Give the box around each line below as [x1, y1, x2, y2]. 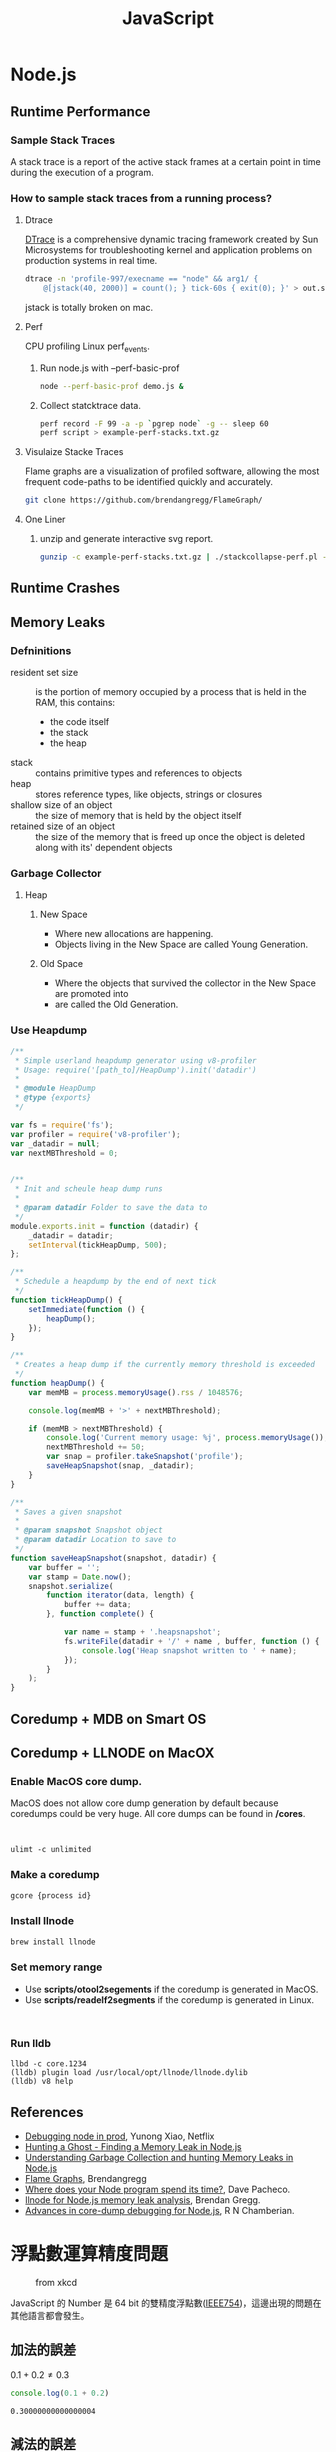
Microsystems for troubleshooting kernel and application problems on [24, 244, 313, 256]
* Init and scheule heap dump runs [14, 1184, 163, 1194]
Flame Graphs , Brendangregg [24, 2172, 147, 2184]
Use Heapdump [10, 1023, 88, 1037]
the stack [49, 727, 89, 739]
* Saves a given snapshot [14, 1507, 123, 1517]
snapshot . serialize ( [28, 1581, 114, 1591]
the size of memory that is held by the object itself [35, 810, 242, 822]
